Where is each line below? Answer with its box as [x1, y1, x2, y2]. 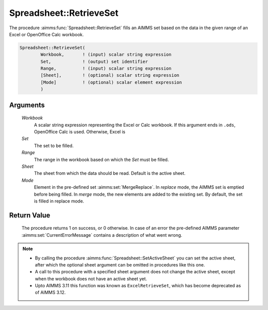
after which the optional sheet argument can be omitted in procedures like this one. [35, 261, 205, 267]
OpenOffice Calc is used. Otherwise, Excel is [34, 129, 126, 135]
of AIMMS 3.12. [35, 290, 66, 296]
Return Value [9, 211, 51, 219]
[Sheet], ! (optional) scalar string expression [40, 72, 180, 78]
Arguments [9, 101, 45, 109]
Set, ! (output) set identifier [40, 58, 148, 64]
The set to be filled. [34, 143, 74, 149]
